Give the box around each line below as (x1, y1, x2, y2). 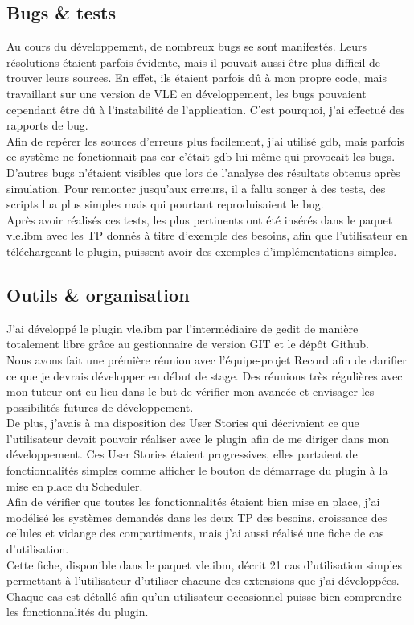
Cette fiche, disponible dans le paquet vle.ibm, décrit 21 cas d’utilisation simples (6, 556, 403, 573)
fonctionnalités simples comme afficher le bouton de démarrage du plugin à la (6, 462, 388, 479)
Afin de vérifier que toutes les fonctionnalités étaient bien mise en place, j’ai (6, 493, 380, 510)
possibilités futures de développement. (6, 398, 194, 415)
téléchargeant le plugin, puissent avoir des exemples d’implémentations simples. (6, 242, 397, 259)
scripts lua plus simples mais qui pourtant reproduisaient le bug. (6, 195, 324, 212)
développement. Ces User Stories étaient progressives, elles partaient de (6, 446, 358, 463)
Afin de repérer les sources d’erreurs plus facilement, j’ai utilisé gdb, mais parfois (6, 132, 404, 149)
